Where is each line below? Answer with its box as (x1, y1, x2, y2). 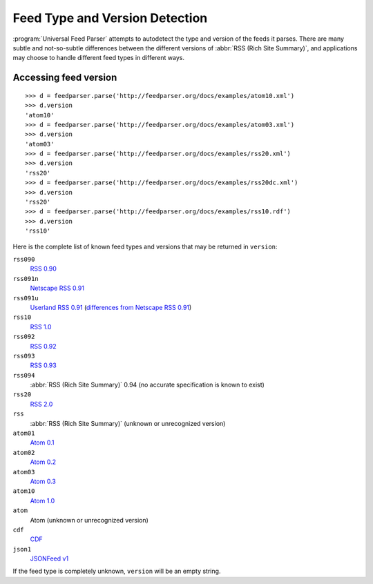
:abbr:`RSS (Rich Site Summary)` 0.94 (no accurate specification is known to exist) (30, 380, 265, 389)
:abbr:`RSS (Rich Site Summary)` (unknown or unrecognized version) (30, 419, 226, 427)
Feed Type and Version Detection (12, 10, 208, 26)
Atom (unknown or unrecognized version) (30, 516, 149, 524)
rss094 (12, 371, 35, 379)
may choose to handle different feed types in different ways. (12, 54, 184, 62)
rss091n (12, 275, 39, 282)
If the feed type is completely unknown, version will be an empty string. (12, 567, 221, 576)
